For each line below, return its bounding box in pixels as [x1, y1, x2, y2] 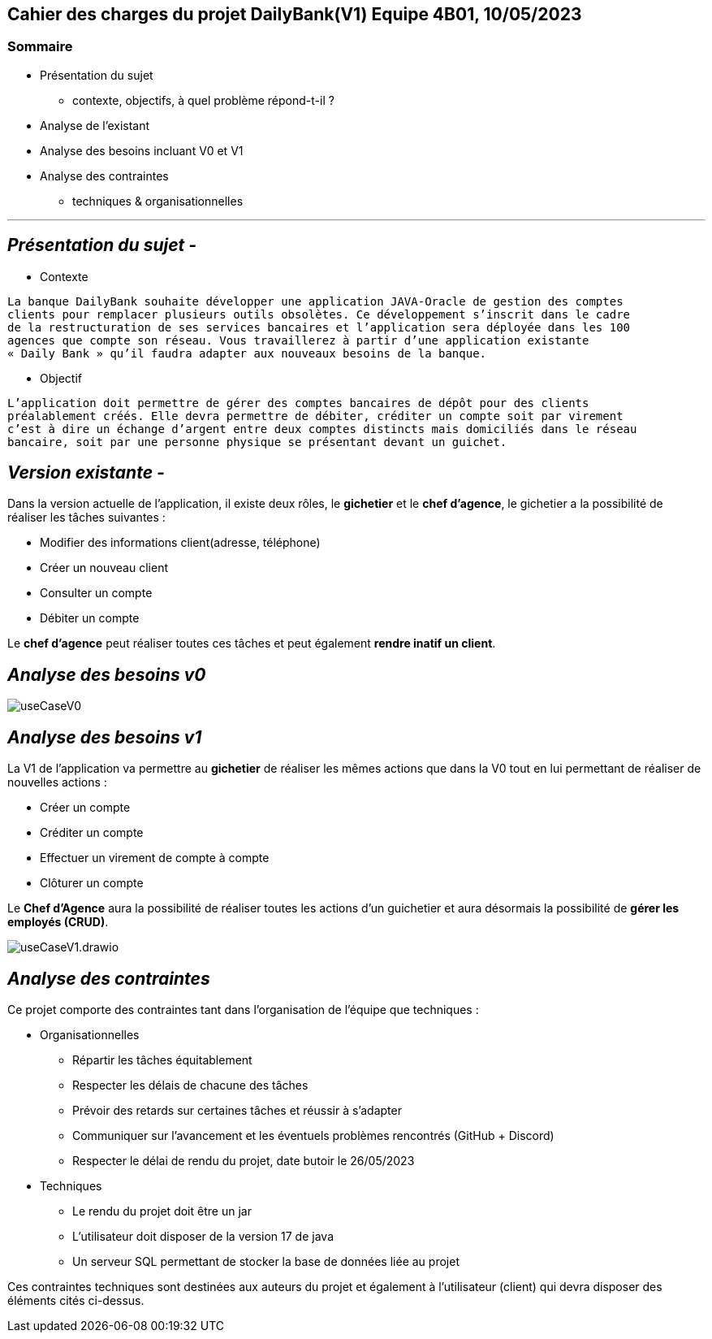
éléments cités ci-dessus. [7, 1293, 145, 1308]
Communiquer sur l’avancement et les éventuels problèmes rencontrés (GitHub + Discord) [72, 1129, 554, 1143]
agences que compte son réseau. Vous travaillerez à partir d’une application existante [7, 333, 589, 347]
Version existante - [7, 462, 165, 483]
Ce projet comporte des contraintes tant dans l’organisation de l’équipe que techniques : [7, 1003, 479, 1017]
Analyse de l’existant [40, 118, 150, 132]
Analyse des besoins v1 [7, 726, 202, 747]
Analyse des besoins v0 [7, 664, 206, 685]
